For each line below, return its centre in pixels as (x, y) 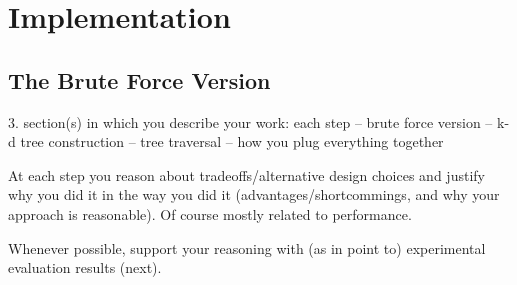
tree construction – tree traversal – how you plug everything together (232, 141)
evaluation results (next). (85, 267)
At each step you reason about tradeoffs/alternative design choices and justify (246, 174)
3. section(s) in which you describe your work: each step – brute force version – (250, 121)
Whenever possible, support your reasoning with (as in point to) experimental (247, 247)
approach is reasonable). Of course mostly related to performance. (210, 213)
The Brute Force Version (139, 79)
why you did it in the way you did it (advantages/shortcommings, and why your (254, 194)
